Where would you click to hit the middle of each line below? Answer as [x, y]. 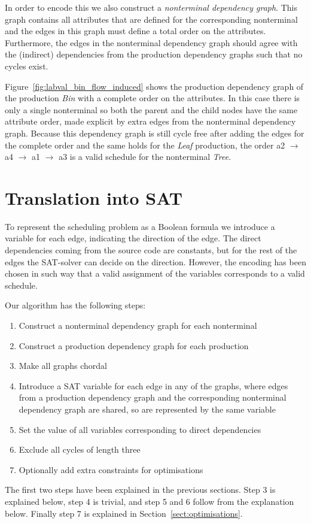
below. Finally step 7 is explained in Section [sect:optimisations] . [124, 513]
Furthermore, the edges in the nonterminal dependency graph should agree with [151, 42]
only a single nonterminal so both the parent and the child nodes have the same [151, 109]
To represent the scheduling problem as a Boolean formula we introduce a [140, 226]
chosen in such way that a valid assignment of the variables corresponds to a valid [155, 273]
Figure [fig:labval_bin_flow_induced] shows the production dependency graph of [154, 86]
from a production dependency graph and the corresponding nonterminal [153, 397]
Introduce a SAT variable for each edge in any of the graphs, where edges [153, 385]
